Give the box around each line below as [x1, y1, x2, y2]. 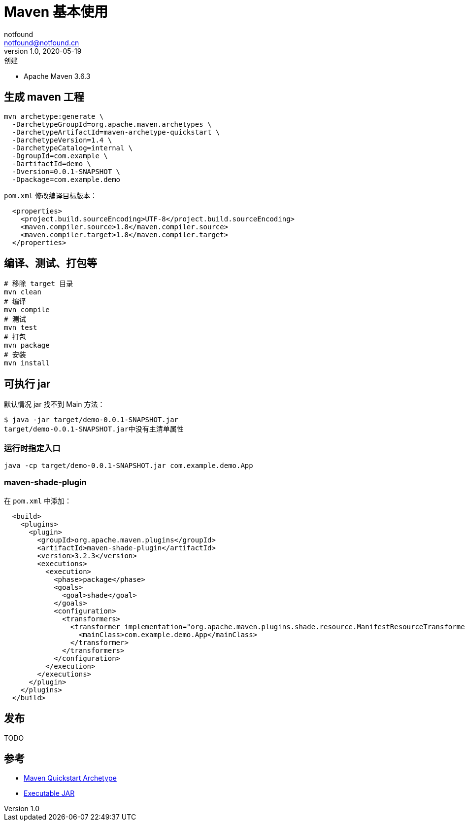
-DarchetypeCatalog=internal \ [12, 143, 133, 152]
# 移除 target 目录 [4, 280, 73, 288]
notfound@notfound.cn [4, 38, 79, 47]
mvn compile [4, 306, 50, 314]
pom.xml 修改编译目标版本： [4, 191, 97, 200]
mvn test [4, 323, 37, 332]
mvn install [4, 359, 50, 367]
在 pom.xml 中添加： [4, 496, 71, 505]
